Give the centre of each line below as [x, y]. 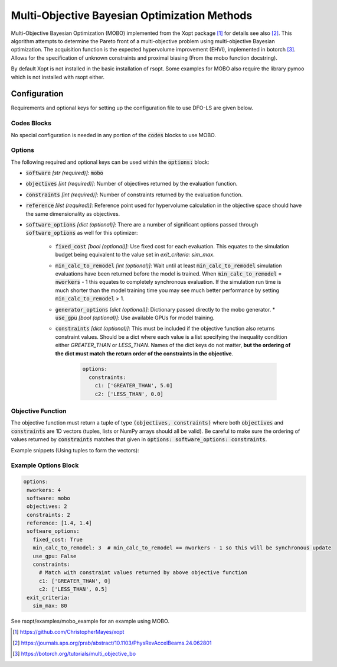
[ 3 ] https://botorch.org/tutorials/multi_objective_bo [74, 654]
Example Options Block [45, 465]
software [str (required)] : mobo [64, 173]
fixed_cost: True [58, 539]
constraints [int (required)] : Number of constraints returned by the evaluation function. [134, 195]
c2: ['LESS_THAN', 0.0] [129, 394]
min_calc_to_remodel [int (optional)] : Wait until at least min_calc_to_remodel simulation [169, 265]
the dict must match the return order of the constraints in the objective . [144, 353]
